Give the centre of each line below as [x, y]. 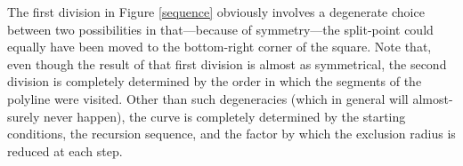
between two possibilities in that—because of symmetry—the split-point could [220, 29]
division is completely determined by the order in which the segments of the [215, 81]
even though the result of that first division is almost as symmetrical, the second [227, 63]
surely [24, 116]
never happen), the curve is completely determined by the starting [224, 116]
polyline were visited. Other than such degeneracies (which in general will [208, 98]
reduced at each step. [65, 150]
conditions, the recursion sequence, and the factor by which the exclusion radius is [231, 134]
